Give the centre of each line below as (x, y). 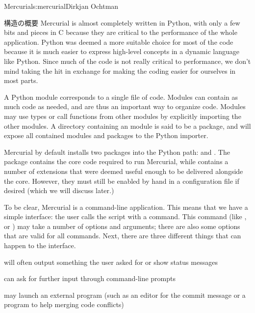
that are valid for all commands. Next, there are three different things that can (123, 236)
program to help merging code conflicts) (64, 304)
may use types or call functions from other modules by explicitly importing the (123, 116)
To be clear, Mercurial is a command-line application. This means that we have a (126, 207)
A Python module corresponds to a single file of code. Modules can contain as (121, 97)
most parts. (21, 80)
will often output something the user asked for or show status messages (111, 262)
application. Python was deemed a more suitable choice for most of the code (119, 42)
